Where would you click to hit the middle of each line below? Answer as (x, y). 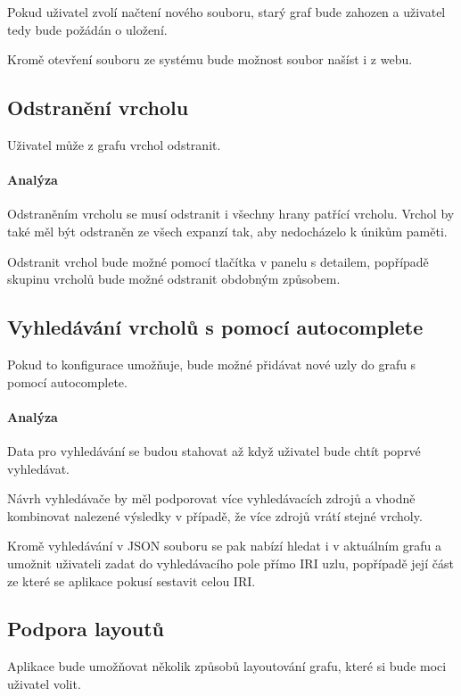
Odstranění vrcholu (98, 108)
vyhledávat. (39, 468)
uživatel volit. (44, 683)
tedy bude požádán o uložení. (87, 29)
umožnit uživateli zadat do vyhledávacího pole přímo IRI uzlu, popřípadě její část (230, 563)
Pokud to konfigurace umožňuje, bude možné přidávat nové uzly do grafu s (212, 364)
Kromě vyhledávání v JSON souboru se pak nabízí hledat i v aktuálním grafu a (225, 546)
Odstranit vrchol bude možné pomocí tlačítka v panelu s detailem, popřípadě (218, 261)
